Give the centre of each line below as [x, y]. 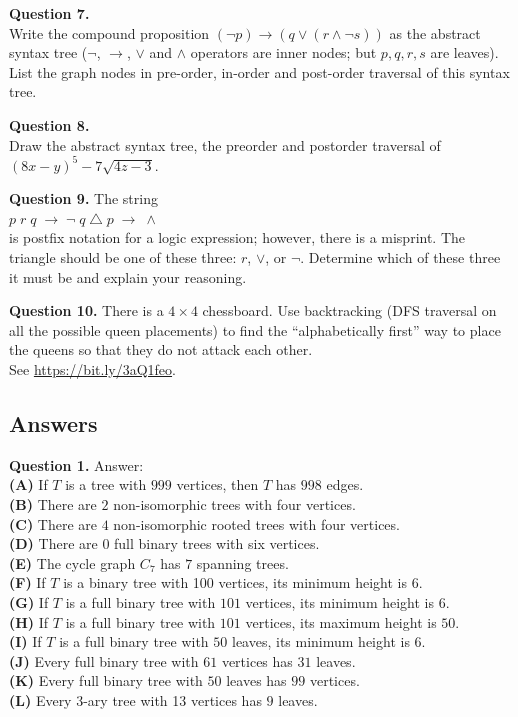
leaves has [256, 680]
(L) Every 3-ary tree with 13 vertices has [135, 699]
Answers [53, 422]
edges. [345, 484]
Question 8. [49, 124]
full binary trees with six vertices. [217, 543]
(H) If [29, 621]
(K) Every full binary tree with [106, 680]
